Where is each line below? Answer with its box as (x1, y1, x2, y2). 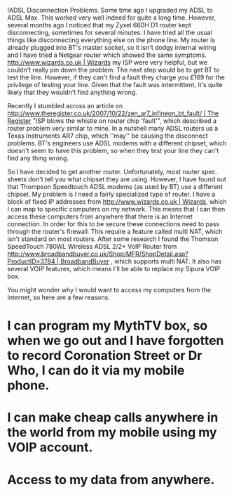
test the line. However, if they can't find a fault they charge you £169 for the (7, 73, 226, 82)
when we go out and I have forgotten (7, 333, 224, 349)
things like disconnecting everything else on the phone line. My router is (7, 36, 216, 44)
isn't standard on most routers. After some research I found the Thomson (7, 235, 219, 243)
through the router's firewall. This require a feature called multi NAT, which (7, 228, 223, 235)
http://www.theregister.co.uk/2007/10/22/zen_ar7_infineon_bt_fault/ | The (7, 109, 219, 117)
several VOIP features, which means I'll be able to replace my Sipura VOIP (7, 265, 221, 273)
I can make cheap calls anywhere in (7, 410, 219, 426)
